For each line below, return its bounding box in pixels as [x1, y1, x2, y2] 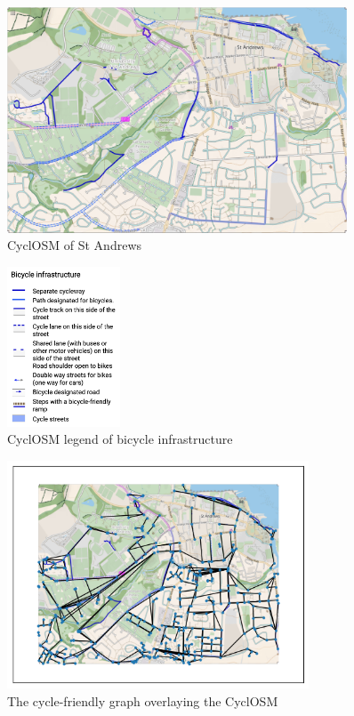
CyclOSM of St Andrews [7, 236, 142, 254]
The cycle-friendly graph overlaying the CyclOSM [7, 691, 278, 710]
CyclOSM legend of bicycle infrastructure [7, 430, 233, 448]
